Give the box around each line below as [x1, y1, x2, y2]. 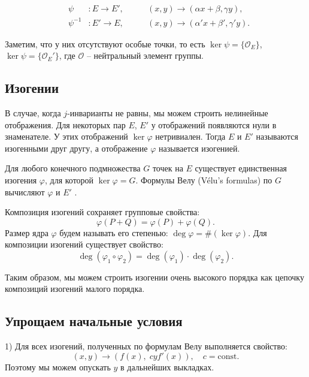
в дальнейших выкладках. [120, 360, 214, 373]
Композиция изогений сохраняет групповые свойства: [5, 206, 200, 218]
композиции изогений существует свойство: [5, 238, 163, 251]
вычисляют [5, 185, 45, 198]
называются [256, 130, 298, 143]
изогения [5, 173, 37, 186]
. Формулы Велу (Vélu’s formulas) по [135, 173, 272, 186]
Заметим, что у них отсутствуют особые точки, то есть [5, 37, 205, 50]
